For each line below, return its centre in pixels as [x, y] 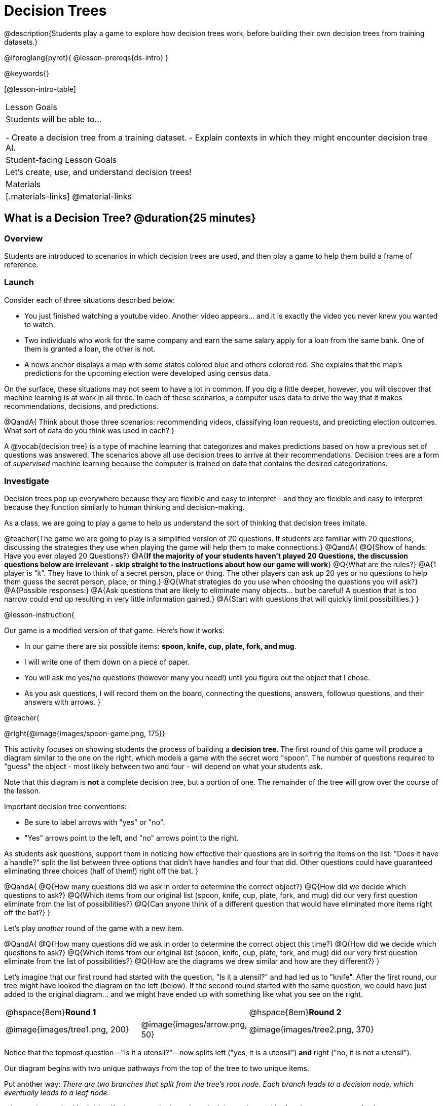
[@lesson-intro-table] [40, 89]
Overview [24, 238]
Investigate [27, 481]
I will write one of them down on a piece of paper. [107, 662]
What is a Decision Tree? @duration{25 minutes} [130, 218]
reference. [21, 264]
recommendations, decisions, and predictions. [81, 406]
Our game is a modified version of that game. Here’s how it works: [114, 631]
